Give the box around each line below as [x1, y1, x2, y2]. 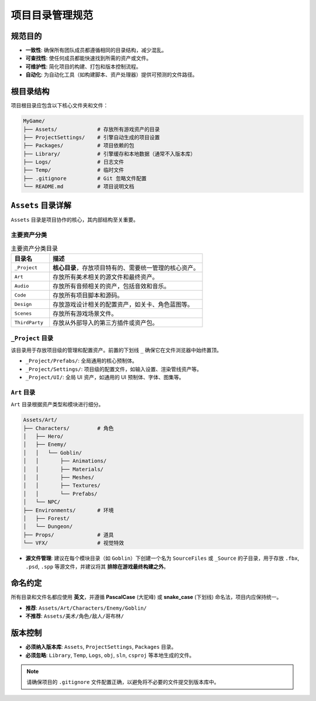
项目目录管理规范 [11, 9, 94, 22]
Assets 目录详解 [11, 200, 71, 210]
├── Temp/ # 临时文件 [23, 167, 124, 173]
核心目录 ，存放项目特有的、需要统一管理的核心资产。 [53, 264, 200, 272]
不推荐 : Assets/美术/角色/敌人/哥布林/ [25, 612, 124, 620]
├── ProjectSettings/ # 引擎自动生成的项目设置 [23, 134, 160, 141]
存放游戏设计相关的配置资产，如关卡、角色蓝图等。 [53, 301, 194, 309]
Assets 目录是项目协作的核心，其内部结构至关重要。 [11, 216, 139, 223]
